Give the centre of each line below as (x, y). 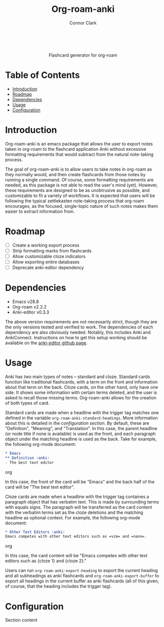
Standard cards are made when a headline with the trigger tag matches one (82, 412)
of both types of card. (27, 403)
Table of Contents (42, 75)
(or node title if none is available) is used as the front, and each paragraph (81, 434)
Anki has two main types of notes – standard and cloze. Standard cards (78, 376)
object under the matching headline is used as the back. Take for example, (81, 439)
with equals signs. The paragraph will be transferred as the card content (79, 507)
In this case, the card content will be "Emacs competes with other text (76, 556)
